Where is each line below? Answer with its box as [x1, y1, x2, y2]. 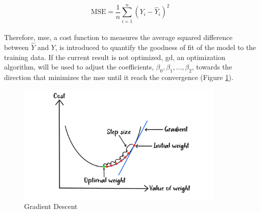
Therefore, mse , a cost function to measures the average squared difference [4, 32, 232, 42]
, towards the [191, 61, 232, 72]
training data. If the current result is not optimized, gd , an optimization [4, 51, 225, 62]
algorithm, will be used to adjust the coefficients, [4, 61, 154, 72]
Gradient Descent [24, 200, 78, 211]
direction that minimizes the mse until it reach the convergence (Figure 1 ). [4, 72, 233, 82]
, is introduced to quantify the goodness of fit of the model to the [55, 42, 256, 52]
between [4, 42, 29, 52]
